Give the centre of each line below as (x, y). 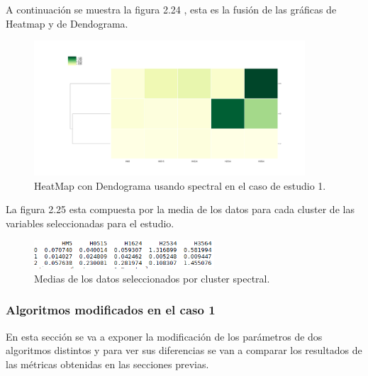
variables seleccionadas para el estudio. (90, 223)
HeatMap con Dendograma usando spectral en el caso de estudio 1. (180, 185)
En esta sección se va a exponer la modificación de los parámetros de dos (164, 336)
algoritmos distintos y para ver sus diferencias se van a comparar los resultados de (184, 350)
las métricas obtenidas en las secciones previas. (107, 364)
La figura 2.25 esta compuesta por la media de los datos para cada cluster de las (180, 209)
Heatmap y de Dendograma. (67, 23)
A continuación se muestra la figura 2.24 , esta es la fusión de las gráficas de (171, 9)
